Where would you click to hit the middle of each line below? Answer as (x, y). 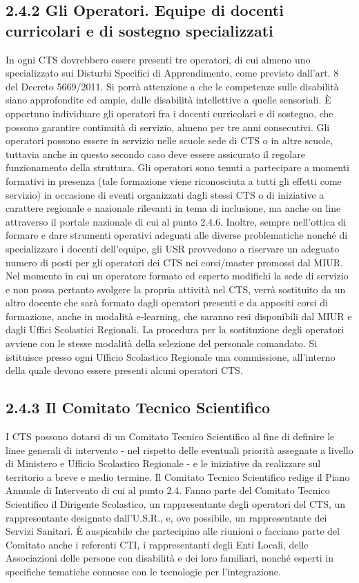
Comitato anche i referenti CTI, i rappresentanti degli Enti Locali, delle (157, 544)
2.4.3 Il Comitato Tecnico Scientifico (138, 407)
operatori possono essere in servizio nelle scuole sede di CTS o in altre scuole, (169, 140)
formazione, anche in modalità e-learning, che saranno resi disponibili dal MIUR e (179, 316)
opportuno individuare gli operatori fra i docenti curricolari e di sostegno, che (169, 113)
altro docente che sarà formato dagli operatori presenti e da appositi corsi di (167, 303)
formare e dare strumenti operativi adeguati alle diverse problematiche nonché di (177, 235)
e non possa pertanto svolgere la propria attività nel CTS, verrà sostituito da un (176, 289)
